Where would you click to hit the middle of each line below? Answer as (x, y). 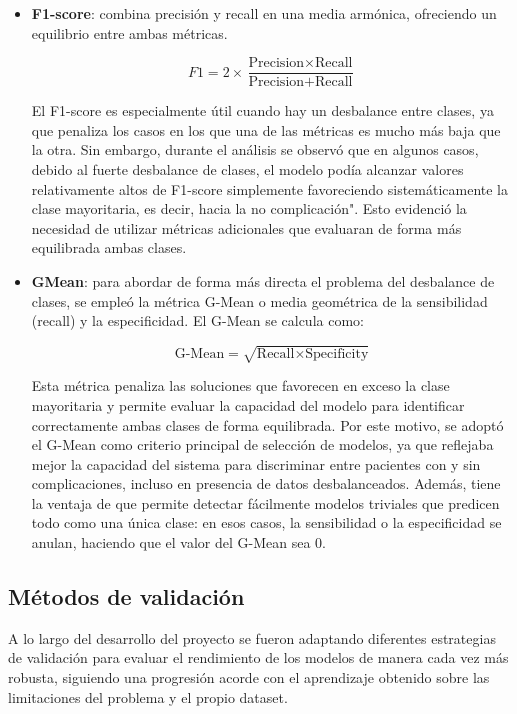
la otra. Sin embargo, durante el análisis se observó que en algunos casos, (255, 149)
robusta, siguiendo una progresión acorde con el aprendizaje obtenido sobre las (249, 677)
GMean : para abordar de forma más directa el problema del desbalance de (263, 281)
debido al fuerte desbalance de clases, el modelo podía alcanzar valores (247, 169)
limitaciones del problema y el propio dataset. (148, 696)
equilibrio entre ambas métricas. (129, 32)
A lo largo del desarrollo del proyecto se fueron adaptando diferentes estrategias (252, 637)
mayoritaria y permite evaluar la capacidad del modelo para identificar (248, 404)
